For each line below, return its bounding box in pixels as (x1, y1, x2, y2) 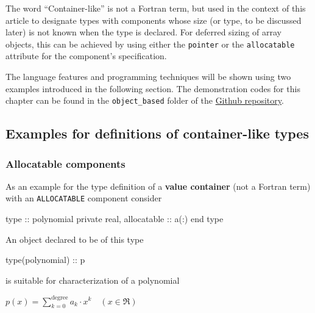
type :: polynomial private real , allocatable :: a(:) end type (5, 212, 224, 225)
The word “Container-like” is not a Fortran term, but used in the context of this (5, 2, 306, 14)
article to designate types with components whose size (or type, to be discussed (5, 13, 302, 26)
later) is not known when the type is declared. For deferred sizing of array (5, 26, 281, 38)
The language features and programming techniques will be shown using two (5, 70, 291, 83)
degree (51, 295, 68, 301)
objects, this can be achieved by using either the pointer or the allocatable (5, 37, 295, 50)
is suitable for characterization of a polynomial (5, 273, 180, 286)
